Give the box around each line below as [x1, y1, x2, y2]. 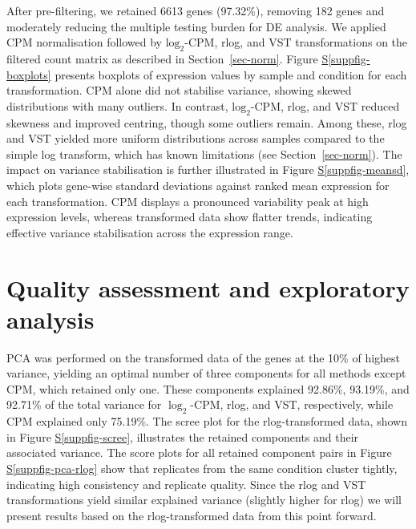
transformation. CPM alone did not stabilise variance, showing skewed [6, 82, 352, 99]
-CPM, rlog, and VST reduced [250, 97, 400, 114]
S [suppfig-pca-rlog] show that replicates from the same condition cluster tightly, [6, 459, 398, 476]
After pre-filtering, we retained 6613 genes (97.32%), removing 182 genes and [6, 2, 385, 18]
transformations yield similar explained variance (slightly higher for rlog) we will [6, 491, 402, 508]
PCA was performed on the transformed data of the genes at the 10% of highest [6, 349, 401, 365]
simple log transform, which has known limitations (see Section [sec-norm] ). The [6, 145, 402, 162]
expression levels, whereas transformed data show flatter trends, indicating [6, 208, 373, 225]
